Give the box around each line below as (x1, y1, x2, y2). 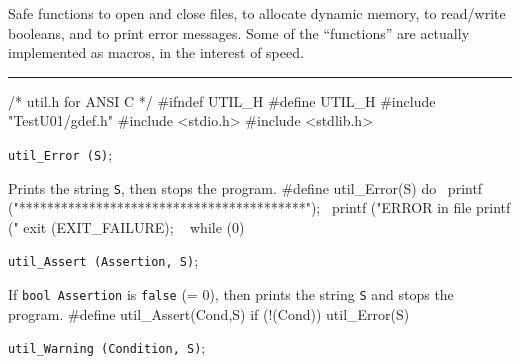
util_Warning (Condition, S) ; (8, 337, 206, 358)
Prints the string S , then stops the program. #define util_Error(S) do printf (8, 177, 483, 198)
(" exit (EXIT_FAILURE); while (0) (8, 216, 245, 237)
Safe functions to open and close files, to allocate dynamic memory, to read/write (8, 3, 506, 23)
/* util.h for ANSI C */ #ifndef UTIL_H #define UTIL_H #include (8, 90, 436, 111)
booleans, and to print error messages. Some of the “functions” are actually (8, 22, 470, 43)
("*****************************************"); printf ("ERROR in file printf (8, 197, 511, 218)
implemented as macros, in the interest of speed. (8, 42, 304, 63)
